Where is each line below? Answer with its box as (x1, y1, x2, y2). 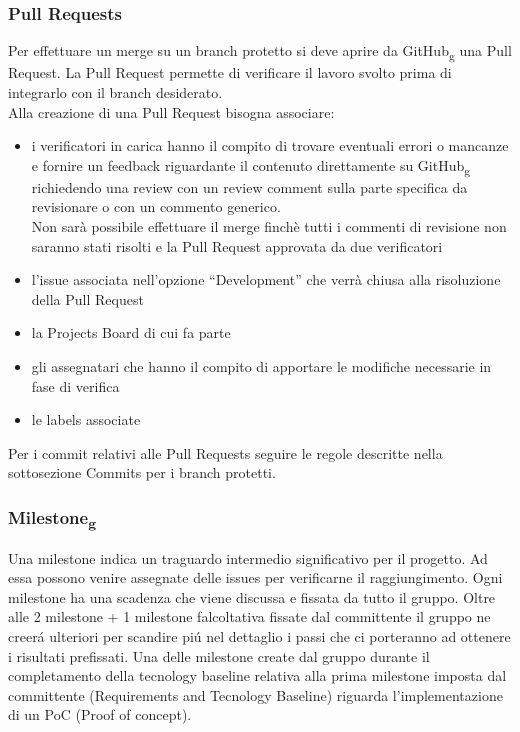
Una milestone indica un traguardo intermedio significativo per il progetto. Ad (8, 547, 488, 568)
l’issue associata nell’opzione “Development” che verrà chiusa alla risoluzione (31, 269, 501, 290)
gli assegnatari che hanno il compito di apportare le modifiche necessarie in (31, 356, 492, 376)
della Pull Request (31, 288, 144, 309)
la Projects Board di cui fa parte (31, 322, 231, 343)
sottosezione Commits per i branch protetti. (8, 462, 276, 483)
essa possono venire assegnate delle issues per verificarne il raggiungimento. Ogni (8, 567, 503, 588)
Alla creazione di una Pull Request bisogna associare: (8, 101, 335, 122)
